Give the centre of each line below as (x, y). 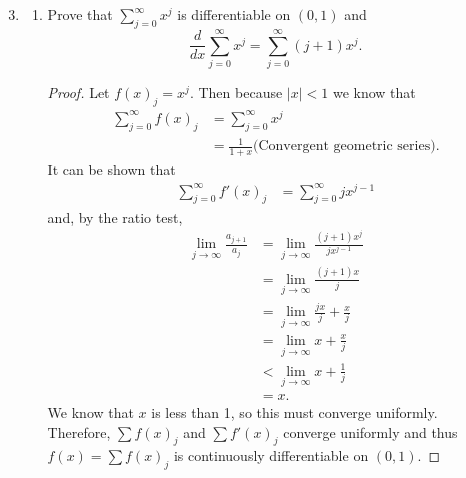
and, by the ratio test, (115, 216)
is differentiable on (234, 14)
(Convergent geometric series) (344, 146)
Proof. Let (78, 91)
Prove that (80, 14)
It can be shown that (111, 169)
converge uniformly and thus (370, 431)
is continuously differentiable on (271, 455)
